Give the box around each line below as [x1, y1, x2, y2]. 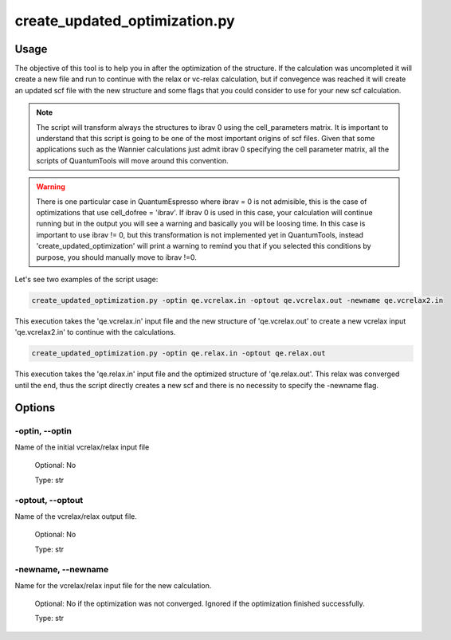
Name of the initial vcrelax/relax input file [14, 442, 150, 452]
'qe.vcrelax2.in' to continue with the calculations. [14, 328, 176, 337]
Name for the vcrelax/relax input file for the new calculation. [14, 580, 212, 590]
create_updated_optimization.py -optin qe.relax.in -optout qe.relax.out [31, 349, 326, 358]
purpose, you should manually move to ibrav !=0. [36, 252, 197, 262]
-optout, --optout [14, 495, 84, 506]
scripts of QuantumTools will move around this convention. [36, 155, 229, 165]
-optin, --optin [14, 426, 72, 437]
